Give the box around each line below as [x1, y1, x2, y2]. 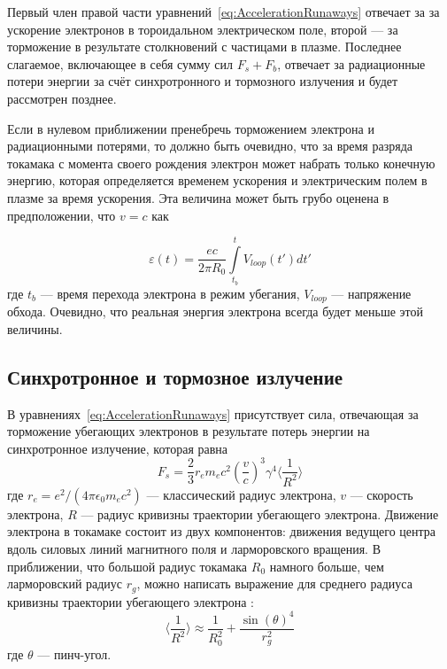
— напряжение [331, 284, 412, 302]
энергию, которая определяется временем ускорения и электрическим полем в [7, 171, 428, 190]
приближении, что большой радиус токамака [7, 556, 248, 575]
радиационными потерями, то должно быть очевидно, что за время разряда [7, 136, 412, 155]
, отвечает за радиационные [277, 54, 426, 73]
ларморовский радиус [7, 574, 123, 593]
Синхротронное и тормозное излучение [7, 362, 343, 390]
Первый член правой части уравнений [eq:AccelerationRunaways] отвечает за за [7, 3, 440, 20]
